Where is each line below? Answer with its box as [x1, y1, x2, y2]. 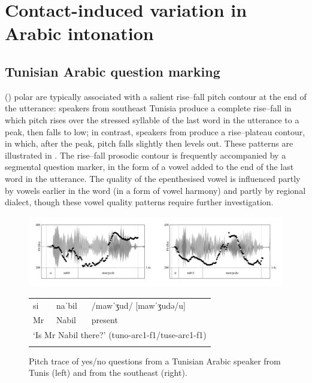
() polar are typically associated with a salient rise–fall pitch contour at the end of [5, 90, 307, 102]
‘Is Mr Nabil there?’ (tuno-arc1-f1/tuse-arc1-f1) [33, 329, 207, 341]
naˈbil [56, 299, 77, 311]
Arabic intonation [5, 21, 154, 45]
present [91, 314, 118, 326]
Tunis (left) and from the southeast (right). [29, 366, 187, 379]
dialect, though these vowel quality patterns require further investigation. [5, 196, 274, 208]
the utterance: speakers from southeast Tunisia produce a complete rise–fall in [5, 102, 292, 114]
